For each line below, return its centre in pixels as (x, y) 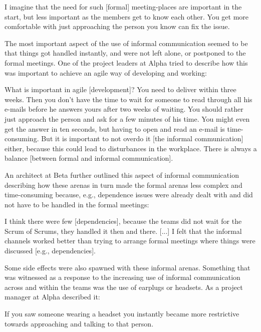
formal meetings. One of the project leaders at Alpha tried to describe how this (126, 62)
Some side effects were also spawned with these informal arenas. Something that (127, 267)
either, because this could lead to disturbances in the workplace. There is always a (131, 148)
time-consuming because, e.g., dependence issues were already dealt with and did (129, 195)
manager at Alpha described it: (52, 297)
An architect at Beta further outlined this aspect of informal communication (122, 175)
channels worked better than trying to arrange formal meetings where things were (130, 241)
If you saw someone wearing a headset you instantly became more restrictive (122, 314)
